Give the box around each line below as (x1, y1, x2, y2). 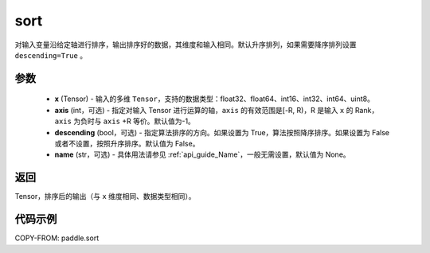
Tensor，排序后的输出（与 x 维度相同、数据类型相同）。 (14, 192, 196, 201)
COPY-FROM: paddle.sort (14, 233, 100, 243)
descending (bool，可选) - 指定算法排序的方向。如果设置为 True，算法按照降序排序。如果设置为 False (54, 127, 390, 137)
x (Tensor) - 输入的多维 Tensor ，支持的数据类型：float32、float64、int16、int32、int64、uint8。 (54, 94, 374, 103)
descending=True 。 (14, 50, 88, 60)
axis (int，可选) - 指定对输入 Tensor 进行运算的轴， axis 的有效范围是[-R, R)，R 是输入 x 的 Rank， (54, 105, 379, 115)
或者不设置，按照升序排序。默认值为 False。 (54, 138, 200, 148)
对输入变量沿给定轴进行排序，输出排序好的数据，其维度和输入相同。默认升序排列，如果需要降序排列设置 (14, 40, 357, 49)
